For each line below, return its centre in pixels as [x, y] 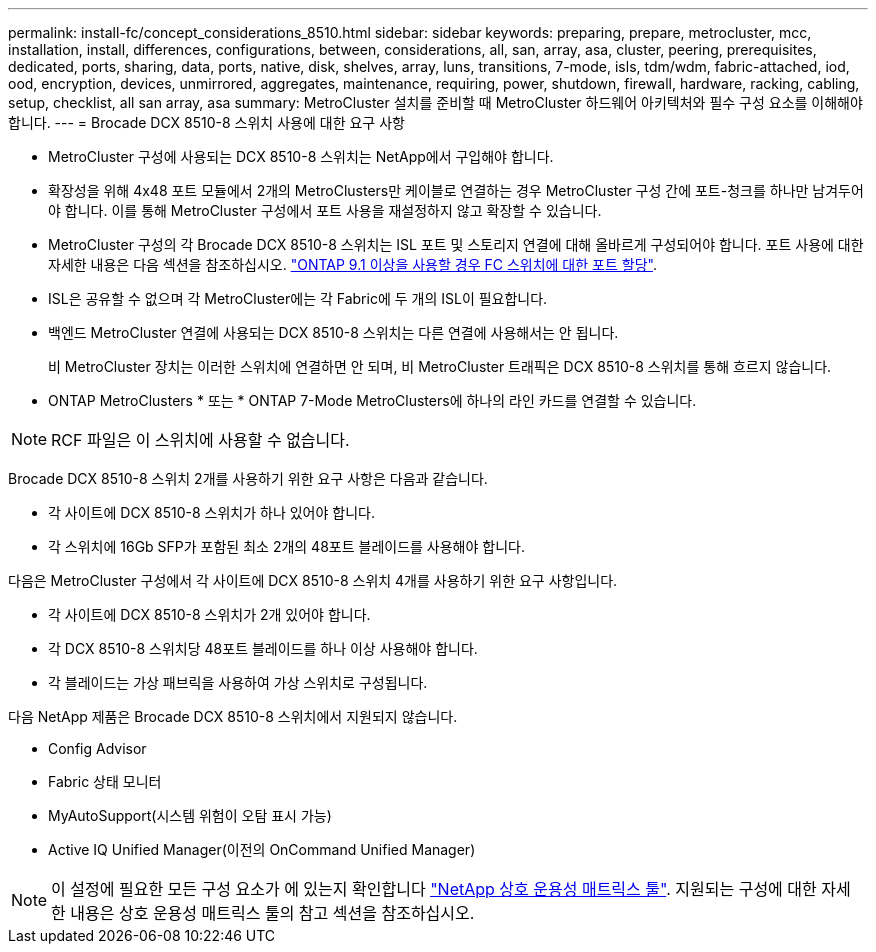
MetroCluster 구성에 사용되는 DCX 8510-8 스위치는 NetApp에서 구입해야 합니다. [301, 156]
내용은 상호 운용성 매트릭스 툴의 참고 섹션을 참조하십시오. [272, 913]
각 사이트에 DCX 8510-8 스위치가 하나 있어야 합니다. [211, 512]
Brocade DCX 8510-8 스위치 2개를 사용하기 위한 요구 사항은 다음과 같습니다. [248, 478]
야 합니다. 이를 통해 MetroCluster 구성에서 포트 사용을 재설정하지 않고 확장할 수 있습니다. [325, 210]
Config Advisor [97, 748]
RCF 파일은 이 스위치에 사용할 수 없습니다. [200, 440]
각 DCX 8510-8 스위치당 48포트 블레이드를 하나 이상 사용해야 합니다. [263, 648]
